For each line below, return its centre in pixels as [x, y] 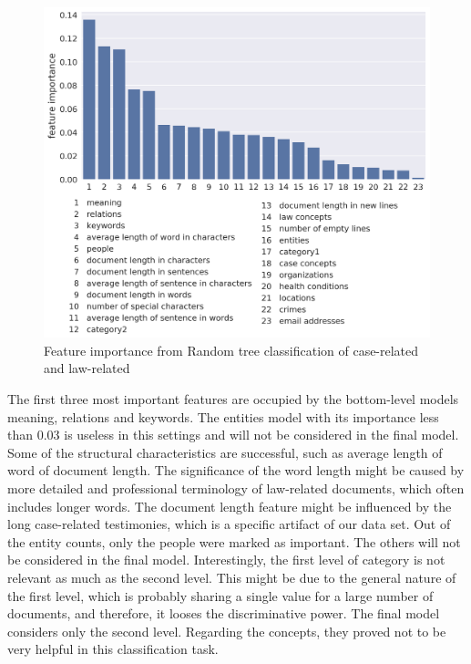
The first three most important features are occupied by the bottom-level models [233, 399]
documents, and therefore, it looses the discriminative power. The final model [224, 613]
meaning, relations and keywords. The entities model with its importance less [223, 416]
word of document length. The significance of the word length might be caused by [236, 470]
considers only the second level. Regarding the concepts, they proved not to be [227, 631]
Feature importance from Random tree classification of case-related [231, 350]
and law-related [87, 368]
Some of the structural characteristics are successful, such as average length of [225, 452]
